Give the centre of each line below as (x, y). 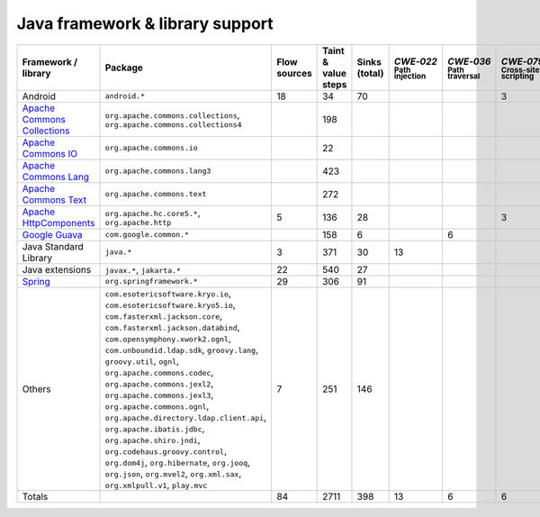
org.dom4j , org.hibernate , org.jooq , (178, 462)
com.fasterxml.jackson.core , (164, 315)
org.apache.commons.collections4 (173, 125)
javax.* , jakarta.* (143, 269)
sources (294, 73)
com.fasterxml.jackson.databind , (172, 327)
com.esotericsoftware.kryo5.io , (170, 304)
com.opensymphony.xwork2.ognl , (168, 338)
